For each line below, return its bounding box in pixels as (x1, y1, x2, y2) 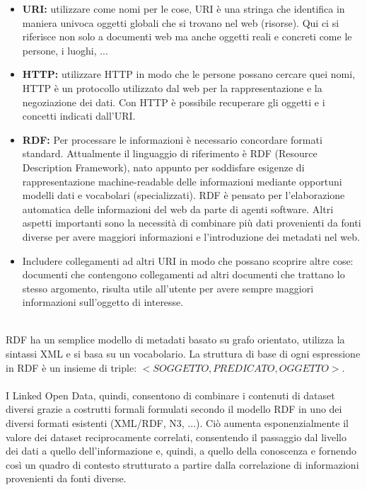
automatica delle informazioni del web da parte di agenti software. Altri (22, 201, 334, 216)
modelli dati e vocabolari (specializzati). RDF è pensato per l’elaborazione (22, 188, 345, 203)
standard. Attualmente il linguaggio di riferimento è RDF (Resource (22, 146, 318, 161)
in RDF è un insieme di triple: (6, 360, 137, 375)
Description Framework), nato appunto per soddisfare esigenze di (22, 159, 305, 174)
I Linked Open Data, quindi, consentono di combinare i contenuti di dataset (6, 387, 335, 402)
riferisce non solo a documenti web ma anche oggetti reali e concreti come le (22, 29, 352, 44)
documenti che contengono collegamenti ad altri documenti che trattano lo (22, 267, 345, 282)
